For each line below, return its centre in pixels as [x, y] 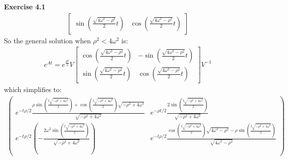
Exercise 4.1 [25, 6]
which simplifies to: [33, 89]
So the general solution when [47, 40]
